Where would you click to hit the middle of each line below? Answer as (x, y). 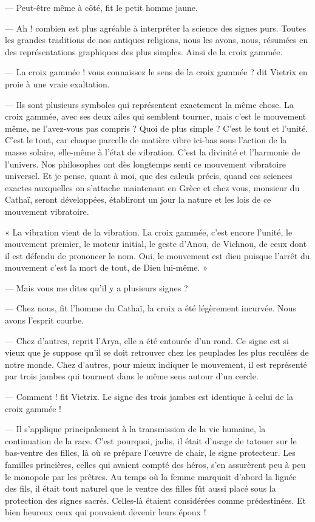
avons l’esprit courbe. (45, 320)
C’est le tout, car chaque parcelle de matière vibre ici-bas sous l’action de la (146, 140)
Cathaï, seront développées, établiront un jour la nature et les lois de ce (138, 199)
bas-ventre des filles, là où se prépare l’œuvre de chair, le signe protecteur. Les (150, 453)
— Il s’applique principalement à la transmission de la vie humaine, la (135, 429)
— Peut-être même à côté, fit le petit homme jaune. (101, 7)
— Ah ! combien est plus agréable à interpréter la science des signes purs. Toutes (156, 28)
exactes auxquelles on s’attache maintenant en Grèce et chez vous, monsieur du (152, 187)
